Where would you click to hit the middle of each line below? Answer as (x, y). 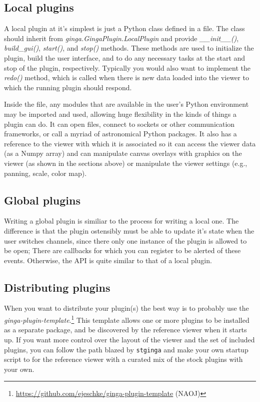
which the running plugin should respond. (68, 87)
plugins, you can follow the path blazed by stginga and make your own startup (126, 349)
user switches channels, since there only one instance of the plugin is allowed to (125, 240)
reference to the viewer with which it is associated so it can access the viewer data (130, 143)
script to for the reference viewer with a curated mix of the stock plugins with (123, 359)
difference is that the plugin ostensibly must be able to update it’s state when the (129, 230)
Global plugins (42, 200)
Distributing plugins (57, 287)
